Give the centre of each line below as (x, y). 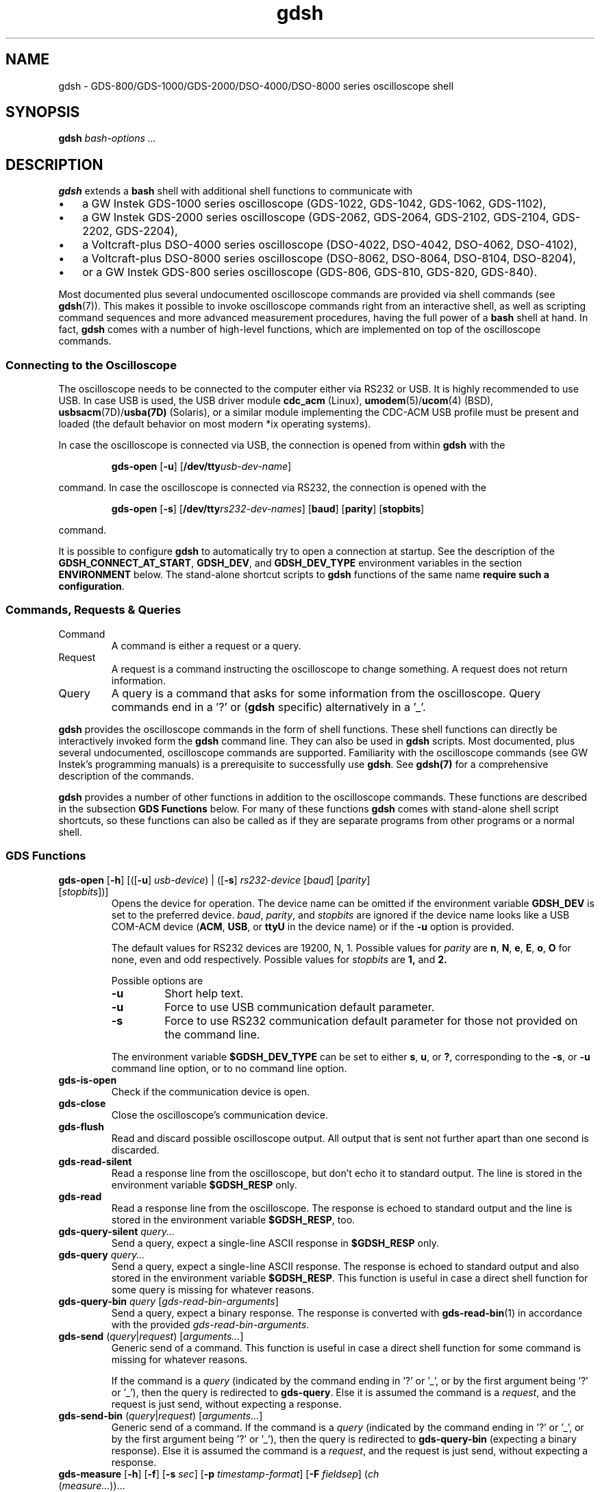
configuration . (91, 586)
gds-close (82, 1103)
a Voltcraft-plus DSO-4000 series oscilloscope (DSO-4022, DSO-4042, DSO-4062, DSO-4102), (330, 245)
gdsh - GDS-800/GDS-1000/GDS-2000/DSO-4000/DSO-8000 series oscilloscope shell (256, 86)
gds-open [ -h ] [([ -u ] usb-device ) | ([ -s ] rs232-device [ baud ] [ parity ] (214, 880)
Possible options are (157, 980)
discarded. (135, 1149)
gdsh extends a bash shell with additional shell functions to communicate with (236, 191)
